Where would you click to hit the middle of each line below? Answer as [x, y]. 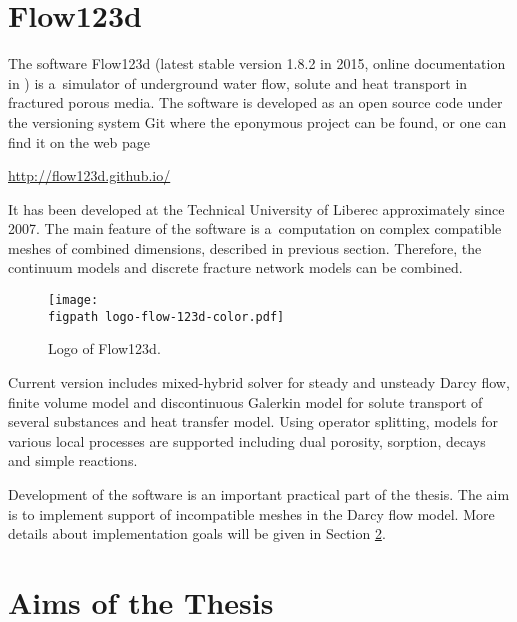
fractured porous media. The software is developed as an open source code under [255, 102]
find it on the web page [79, 141]
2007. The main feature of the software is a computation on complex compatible [255, 228]
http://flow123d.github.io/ [89, 175]
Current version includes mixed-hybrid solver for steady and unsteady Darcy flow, [259, 381]
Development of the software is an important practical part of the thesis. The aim [259, 493]
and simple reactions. [73, 460]
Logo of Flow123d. [104, 348]
